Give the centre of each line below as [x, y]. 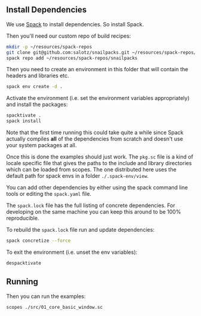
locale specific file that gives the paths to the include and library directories [99, 163]
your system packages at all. [42, 145]
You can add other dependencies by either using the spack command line [97, 187]
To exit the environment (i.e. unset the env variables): [72, 252]
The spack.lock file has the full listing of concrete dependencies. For [91, 205]
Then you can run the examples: [46, 296]
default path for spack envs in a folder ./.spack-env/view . [77, 176]
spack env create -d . [34, 87]
